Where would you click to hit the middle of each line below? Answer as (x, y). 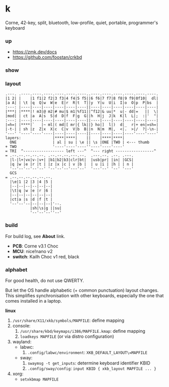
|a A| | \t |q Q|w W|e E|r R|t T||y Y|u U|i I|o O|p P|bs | (82, 103)
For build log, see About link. (35, 236)
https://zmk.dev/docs (34, 52)
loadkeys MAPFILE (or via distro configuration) (67, 336)
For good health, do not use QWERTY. (45, 281)
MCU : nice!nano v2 (32, 251)
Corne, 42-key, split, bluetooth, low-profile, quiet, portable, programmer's (82, 23)
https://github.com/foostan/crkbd (47, 57)
